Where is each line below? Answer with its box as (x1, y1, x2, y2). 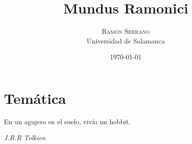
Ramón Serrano (102, 26, 150, 36)
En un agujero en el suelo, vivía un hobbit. (4, 116, 131, 126)
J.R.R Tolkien (4, 132, 46, 143)
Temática (4, 88, 66, 108)
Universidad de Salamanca (87, 35, 165, 45)
